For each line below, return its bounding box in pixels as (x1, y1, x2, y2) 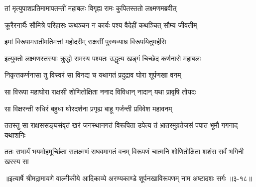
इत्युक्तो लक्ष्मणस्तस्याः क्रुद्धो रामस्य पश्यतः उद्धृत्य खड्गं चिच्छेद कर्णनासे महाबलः (4, 53, 201, 63)
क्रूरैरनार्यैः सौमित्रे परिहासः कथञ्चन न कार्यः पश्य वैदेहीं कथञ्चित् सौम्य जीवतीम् (4, 19, 197, 30)
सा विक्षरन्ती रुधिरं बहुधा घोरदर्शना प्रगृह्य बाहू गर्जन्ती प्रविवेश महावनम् (4, 103, 172, 113)
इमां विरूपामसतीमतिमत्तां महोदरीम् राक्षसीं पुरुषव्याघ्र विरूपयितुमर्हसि (4, 36, 166, 47)
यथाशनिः (4, 129, 26, 140)
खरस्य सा (4, 156, 29, 166)
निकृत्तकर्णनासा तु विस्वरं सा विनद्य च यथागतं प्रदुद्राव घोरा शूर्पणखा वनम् (4, 70, 181, 80)
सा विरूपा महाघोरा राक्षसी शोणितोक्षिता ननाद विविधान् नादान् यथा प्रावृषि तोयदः (4, 86, 196, 96)
